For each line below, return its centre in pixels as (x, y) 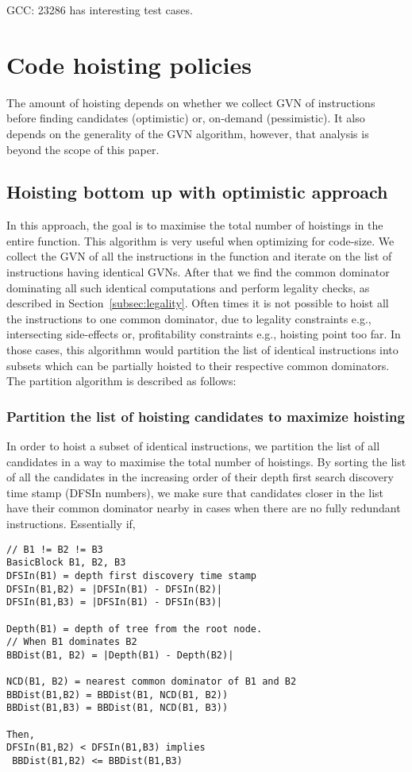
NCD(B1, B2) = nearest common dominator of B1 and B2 (152, 682)
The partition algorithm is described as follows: (121, 381)
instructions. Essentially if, (71, 524)
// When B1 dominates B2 (72, 642)
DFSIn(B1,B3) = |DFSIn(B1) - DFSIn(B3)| (115, 602)
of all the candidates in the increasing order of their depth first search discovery (200, 477)
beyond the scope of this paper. (83, 149)
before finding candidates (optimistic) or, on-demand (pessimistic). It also (186, 118)
